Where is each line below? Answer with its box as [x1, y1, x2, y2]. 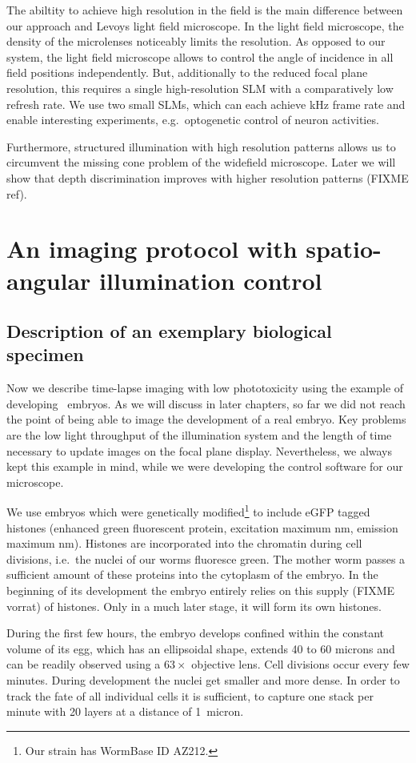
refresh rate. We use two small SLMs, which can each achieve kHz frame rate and [6, 95, 406, 112]
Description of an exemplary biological [6, 319, 332, 343]
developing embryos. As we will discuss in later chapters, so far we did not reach [6, 395, 406, 412]
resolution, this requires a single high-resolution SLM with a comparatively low [6, 79, 394, 96]
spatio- [306, 232, 382, 265]
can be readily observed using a [6, 656, 161, 673]
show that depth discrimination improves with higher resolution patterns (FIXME [6, 169, 409, 186]
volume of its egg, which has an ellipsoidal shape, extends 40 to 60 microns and [6, 640, 395, 657]
